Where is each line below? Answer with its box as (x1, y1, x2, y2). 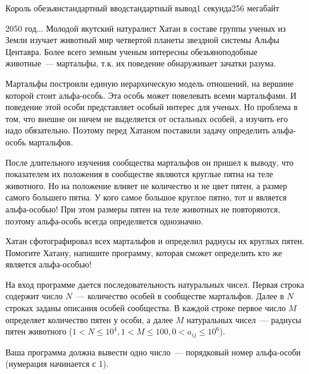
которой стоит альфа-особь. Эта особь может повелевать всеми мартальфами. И (5, 89, 296, 101)
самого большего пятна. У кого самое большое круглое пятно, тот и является (5, 191, 287, 203)
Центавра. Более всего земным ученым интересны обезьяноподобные (5, 45, 258, 57)
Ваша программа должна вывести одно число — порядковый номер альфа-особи (5, 345, 301, 358)
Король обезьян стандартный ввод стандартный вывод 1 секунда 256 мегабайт (5, 2, 280, 14)
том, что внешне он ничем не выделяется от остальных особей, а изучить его (5, 112, 288, 124)
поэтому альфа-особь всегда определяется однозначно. (5, 214, 203, 227)
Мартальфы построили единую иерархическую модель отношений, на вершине (5, 77, 294, 89)
